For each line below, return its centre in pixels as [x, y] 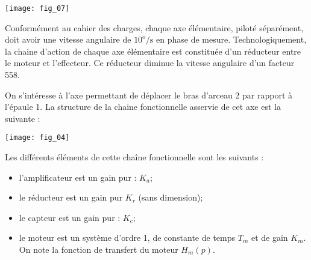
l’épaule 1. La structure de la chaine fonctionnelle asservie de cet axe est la [143, 107]
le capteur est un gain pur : [70, 217]
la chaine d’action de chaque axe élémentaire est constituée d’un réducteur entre [153, 51]
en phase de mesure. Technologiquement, [231, 39]
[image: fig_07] [37, 8]
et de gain [269, 237]
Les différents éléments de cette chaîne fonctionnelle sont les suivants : [134, 157]
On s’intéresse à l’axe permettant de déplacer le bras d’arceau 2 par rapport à [149, 95]
